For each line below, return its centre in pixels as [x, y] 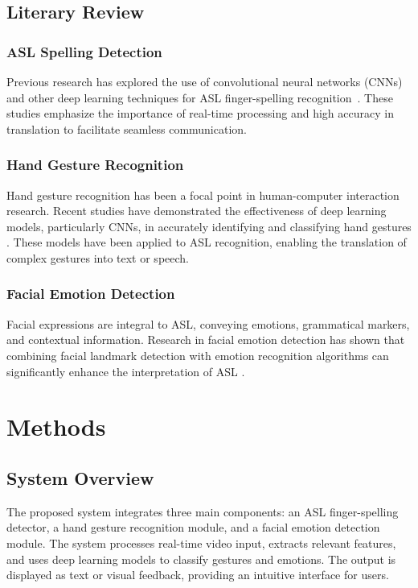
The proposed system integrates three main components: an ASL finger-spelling [203, 511]
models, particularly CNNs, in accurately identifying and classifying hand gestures [209, 226]
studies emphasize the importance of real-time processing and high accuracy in [200, 113]
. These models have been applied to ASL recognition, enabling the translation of [207, 242]
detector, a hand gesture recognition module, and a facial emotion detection [193, 527]
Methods [56, 427]
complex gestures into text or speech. [98, 257]
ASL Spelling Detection [84, 51]
